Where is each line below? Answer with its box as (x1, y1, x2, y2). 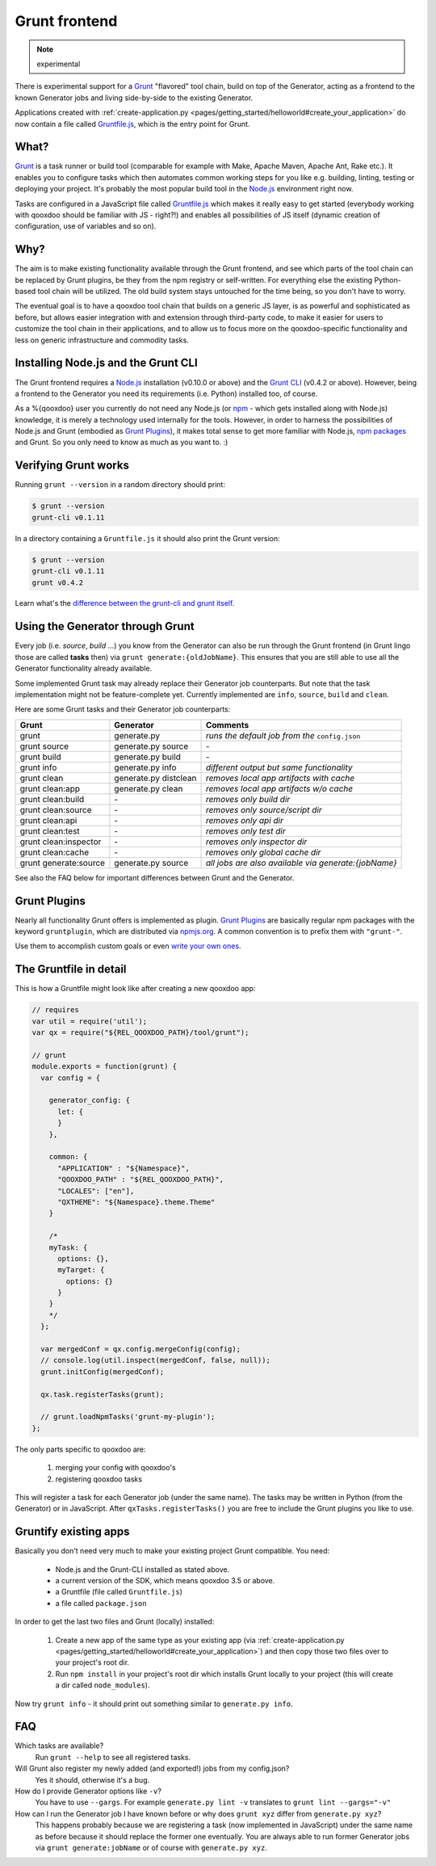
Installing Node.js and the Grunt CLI (15, 356, 198, 370)
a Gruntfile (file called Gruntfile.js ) (55, 1587, 183, 1597)
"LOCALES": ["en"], (57, 1186, 135, 1196)
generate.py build (114, 751, 182, 763)
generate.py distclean (114, 772, 197, 784)
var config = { (40, 1073, 101, 1082)
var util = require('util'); (31, 1016, 148, 1026)
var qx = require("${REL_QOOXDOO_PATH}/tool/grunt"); (31, 1028, 249, 1037)
